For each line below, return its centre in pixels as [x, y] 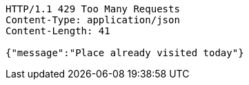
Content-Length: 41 [58, 31]
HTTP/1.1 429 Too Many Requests [93, 9]
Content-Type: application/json [93, 20]
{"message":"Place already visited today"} [125, 53]
